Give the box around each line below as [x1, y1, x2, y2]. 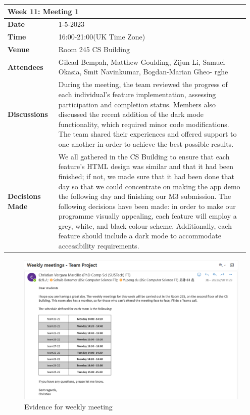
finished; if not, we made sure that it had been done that [58, 171, 235, 181]
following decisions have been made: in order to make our [58, 200, 236, 211]
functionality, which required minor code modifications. [58, 118, 229, 129]
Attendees [8, 61, 43, 72]
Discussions [8, 109, 48, 119]
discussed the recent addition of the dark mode [58, 109, 204, 119]
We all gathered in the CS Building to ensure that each [58, 151, 230, 161]
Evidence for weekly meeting [24, 401, 113, 411]
